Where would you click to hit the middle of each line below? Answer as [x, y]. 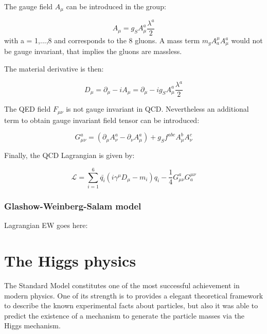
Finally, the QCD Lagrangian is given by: [69, 155]
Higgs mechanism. [32, 326]
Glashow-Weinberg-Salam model [73, 206]
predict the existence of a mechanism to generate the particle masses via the [124, 315]
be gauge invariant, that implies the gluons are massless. [93, 51]
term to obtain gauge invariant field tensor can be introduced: [102, 120]
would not [247, 40]
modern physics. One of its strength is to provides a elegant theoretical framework [134, 295]
